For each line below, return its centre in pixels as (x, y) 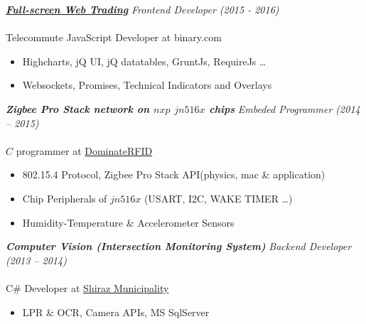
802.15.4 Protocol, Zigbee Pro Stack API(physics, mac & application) (174, 174)
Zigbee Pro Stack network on (78, 108)
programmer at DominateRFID (84, 150)
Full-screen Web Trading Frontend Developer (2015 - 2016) (142, 9)
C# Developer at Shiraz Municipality (87, 287)
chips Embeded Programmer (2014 (285, 108)
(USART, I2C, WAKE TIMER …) (218, 198)
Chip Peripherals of (65, 198)
